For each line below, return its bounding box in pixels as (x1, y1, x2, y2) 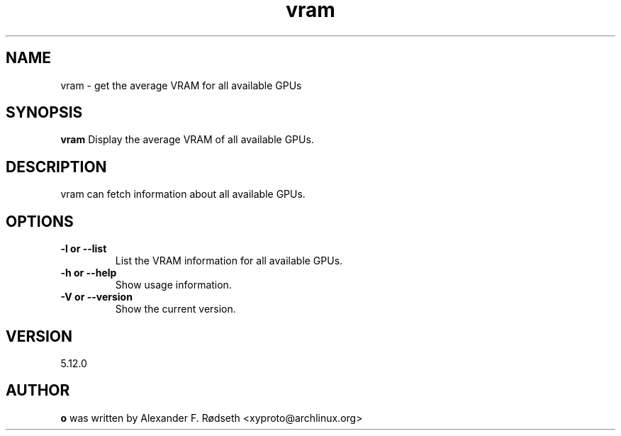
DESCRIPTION (6, 157, 107, 176)
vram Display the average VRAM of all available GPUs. (60, 133, 314, 146)
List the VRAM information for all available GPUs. (115, 255, 343, 267)
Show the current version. (115, 303, 236, 315)
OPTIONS (6, 212, 74, 230)
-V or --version (60, 291, 133, 303)
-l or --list (60, 242, 107, 255)
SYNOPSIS (6, 104, 83, 122)
